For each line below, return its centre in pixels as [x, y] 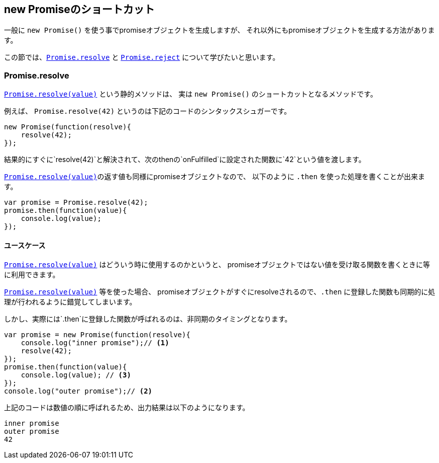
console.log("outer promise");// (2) [78, 391]
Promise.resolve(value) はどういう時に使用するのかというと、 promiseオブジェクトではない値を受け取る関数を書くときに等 [217, 265]
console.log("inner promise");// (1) [95, 343]
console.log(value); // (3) [76, 375]
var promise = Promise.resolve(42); [76, 203]
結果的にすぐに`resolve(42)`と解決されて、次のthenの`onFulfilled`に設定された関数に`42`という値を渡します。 [185, 160]
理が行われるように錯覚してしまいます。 [70, 302]
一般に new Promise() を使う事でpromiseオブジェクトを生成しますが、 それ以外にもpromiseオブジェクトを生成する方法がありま [219, 30]
